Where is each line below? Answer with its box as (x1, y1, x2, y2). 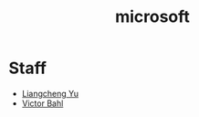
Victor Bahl (21, 98, 64, 109)
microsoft (114, 6, 191, 27)
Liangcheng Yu (21, 88, 79, 99)
